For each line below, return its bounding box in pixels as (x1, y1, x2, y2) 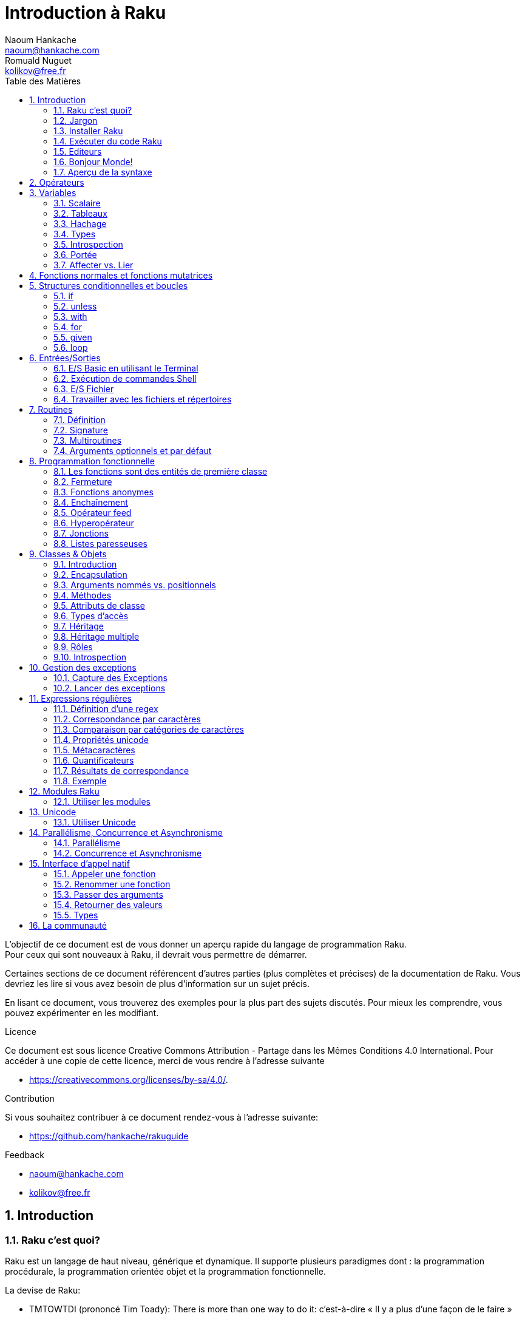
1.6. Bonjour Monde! (53, 156, 133, 167)
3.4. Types (53, 228, 96, 239)
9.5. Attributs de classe (53, 600, 145, 611)
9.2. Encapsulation (53, 569, 127, 580)
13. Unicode (29, 806, 76, 817)
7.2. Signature (53, 424, 108, 435)
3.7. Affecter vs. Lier (53, 259, 134, 270)
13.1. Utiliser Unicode (53, 816, 136, 827)
